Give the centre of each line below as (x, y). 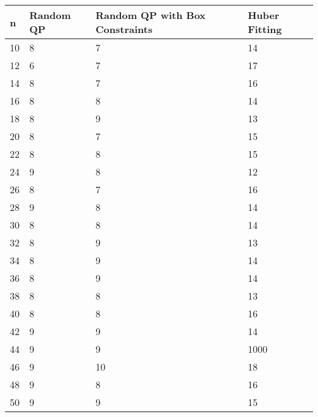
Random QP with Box (151, 15)
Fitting (265, 29)
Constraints (124, 29)
